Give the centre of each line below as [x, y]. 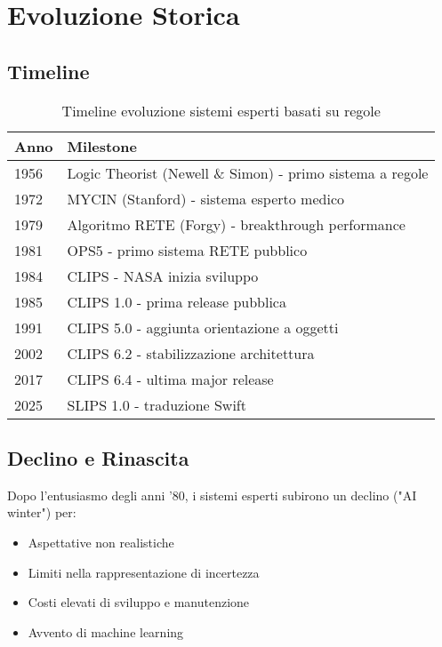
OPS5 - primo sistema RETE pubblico [187, 250]
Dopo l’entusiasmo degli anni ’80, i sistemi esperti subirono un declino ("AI [212, 495]
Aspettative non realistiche [101, 542]
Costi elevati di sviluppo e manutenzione [139, 602]
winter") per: [42, 512]
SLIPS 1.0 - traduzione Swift [157, 404]
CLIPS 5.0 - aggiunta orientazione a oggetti [203, 327]
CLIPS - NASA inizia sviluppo [163, 276]
